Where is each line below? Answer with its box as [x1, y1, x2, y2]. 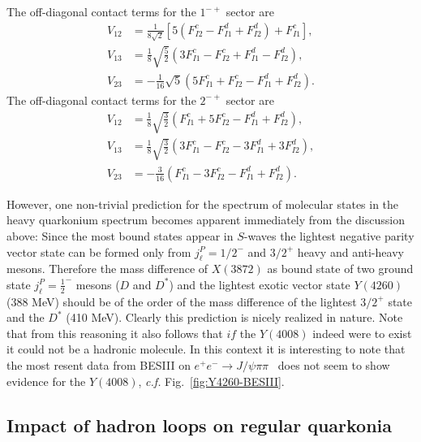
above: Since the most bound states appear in [6, 227, 234, 244]
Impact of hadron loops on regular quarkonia [6, 412, 393, 437]
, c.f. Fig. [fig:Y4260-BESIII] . [138, 372, 285, 389]
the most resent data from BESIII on [6, 357, 191, 374]
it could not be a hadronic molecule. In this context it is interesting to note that [6, 340, 406, 357]
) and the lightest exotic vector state [169, 275, 350, 292]
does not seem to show [277, 357, 390, 374]
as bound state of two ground [267, 260, 414, 277]
